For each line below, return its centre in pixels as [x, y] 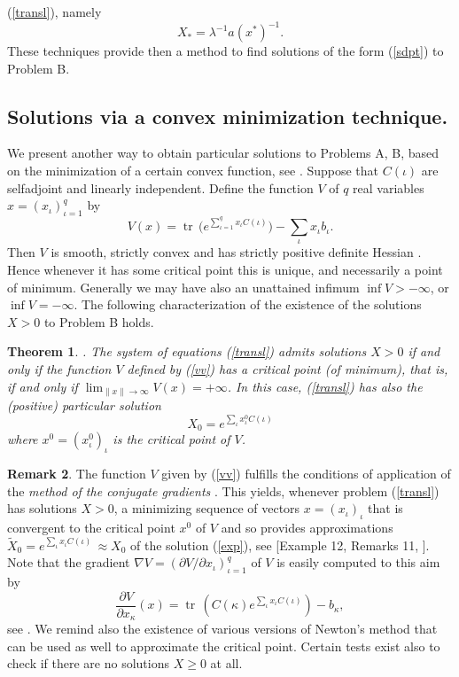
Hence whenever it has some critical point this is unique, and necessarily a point [225, 270]
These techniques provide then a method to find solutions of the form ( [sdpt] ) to [226, 51]
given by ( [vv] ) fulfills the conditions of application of [306, 473]
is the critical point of [171, 439]
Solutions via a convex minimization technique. [228, 116]
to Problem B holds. [99, 321]
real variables [389, 187]
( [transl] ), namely [54, 12]
